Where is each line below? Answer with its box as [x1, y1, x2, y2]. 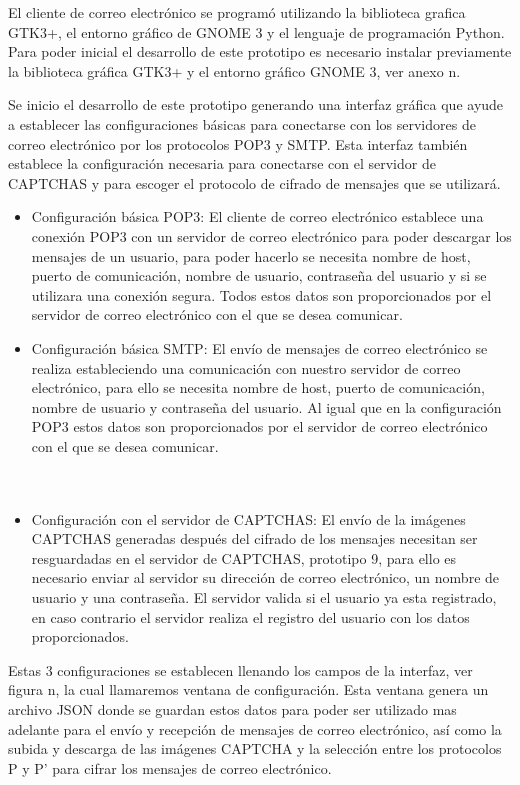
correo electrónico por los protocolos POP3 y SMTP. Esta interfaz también [8, 133, 468, 154]
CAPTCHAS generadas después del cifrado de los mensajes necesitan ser [31, 528, 478, 549]
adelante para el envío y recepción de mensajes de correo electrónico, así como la [8, 718, 502, 739]
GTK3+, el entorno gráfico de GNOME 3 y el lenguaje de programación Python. [8, 21, 505, 42]
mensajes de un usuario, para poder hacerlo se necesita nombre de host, [31, 245, 471, 266]
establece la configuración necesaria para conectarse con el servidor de [8, 153, 436, 174]
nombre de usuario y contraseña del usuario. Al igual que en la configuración [31, 396, 502, 417]
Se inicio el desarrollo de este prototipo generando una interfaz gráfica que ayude [8, 94, 504, 115]
